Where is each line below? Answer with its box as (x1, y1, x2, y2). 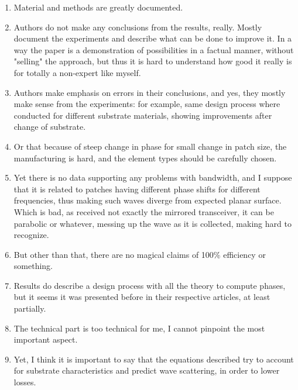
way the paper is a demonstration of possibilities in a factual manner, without (13, 43, 294, 56)
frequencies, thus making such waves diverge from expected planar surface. (13, 194, 282, 206)
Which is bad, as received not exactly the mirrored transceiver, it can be (13, 205, 274, 218)
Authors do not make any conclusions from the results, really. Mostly (13, 20, 262, 33)
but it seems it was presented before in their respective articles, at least (13, 291, 270, 303)
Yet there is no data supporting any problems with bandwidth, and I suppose (13, 171, 292, 184)
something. (13, 260, 53, 272)
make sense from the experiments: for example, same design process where (13, 98, 280, 110)
